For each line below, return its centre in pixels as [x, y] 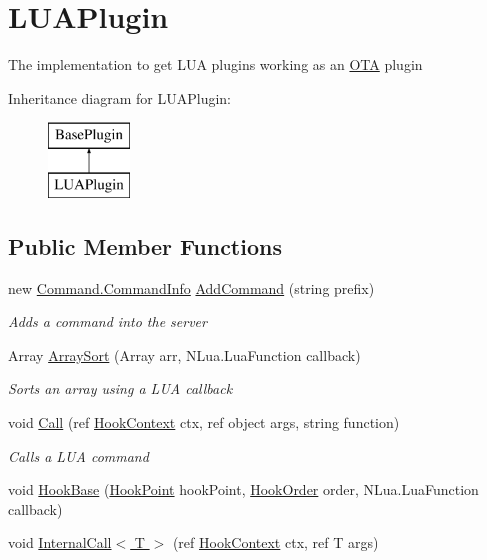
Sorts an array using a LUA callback [120, 388]
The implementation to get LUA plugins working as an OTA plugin [215, 64]
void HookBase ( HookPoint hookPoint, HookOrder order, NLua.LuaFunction [243, 489]
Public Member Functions [145, 245]
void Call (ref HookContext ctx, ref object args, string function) [204, 422]
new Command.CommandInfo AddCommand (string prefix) [191, 287]
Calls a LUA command [78, 455]
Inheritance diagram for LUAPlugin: [119, 97]
